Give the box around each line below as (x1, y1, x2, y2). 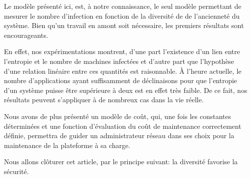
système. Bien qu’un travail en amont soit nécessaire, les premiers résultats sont (4, 20, 244, 30)
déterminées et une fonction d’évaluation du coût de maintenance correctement (4, 120, 242, 131)
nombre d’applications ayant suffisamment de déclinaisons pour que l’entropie (4, 75, 237, 86)
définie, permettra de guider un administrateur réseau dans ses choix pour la (4, 130, 234, 141)
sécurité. (4, 166, 29, 176)
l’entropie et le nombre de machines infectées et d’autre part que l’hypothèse (4, 56, 234, 66)
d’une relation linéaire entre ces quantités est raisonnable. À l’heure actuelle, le (4, 65, 242, 76)
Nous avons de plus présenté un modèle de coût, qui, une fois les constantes (4, 111, 231, 121)
